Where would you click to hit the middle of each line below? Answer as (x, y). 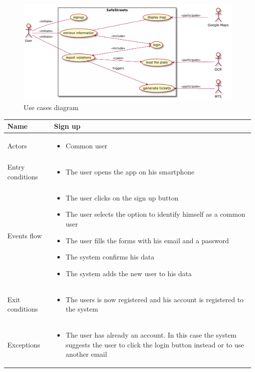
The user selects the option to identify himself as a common (155, 214)
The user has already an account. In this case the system (151, 335)
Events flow (25, 235)
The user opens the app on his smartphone (130, 172)
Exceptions (24, 344)
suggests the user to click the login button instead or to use (155, 344)
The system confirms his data (110, 257)
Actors (17, 146)
